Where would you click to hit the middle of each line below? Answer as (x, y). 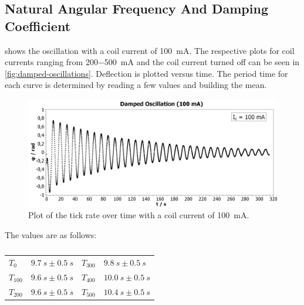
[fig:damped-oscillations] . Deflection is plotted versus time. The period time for (146, 73)
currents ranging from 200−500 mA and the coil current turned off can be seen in (152, 62)
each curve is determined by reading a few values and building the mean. (136, 85)
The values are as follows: (51, 235)
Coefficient (38, 26)
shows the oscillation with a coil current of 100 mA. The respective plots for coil (150, 50)
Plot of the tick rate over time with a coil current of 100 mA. (139, 215)
